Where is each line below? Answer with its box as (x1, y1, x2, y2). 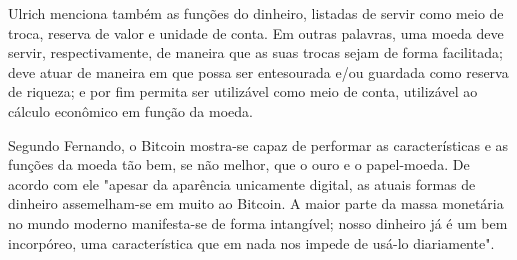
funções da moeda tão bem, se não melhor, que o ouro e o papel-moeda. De (8, 154, 470, 175)
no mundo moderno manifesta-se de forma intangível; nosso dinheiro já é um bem (8, 212, 508, 233)
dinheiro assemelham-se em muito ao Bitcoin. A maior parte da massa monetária (8, 193, 504, 214)
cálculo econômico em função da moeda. (8, 100, 253, 121)
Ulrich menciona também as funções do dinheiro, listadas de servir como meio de (8, 3, 504, 23)
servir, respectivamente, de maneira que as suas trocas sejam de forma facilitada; (8, 42, 503, 63)
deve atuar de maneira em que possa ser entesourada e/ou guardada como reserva (8, 61, 509, 82)
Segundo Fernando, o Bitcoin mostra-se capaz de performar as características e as (8, 134, 509, 155)
